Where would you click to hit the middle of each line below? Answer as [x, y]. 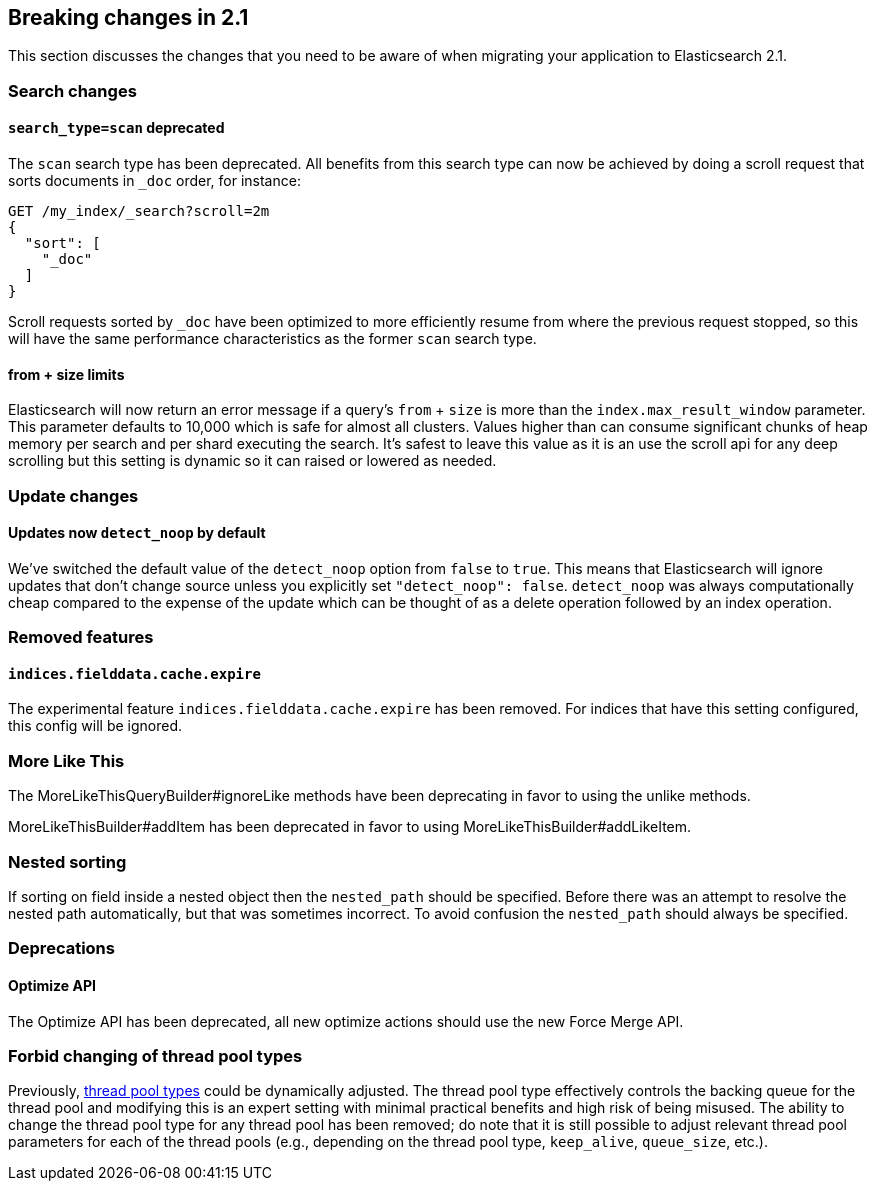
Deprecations [61, 948]
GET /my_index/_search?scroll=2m [139, 211]
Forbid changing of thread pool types [155, 1055]
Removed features [81, 637]
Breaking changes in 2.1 [128, 17]
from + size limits [66, 374]
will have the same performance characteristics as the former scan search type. [272, 339]
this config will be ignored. [95, 726]
